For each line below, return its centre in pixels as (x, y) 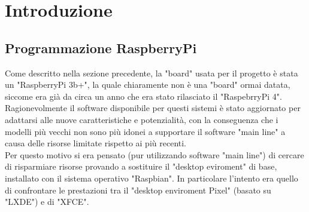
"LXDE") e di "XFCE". (47, 202)
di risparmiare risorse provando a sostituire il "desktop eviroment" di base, (141, 166)
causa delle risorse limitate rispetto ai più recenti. (96, 143)
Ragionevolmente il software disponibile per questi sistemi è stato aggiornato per (153, 108)
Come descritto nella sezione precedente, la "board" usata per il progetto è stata (152, 73)
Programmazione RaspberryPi (101, 47)
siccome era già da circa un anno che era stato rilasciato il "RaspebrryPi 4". (143, 96)
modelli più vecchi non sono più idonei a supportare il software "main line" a (145, 131)
